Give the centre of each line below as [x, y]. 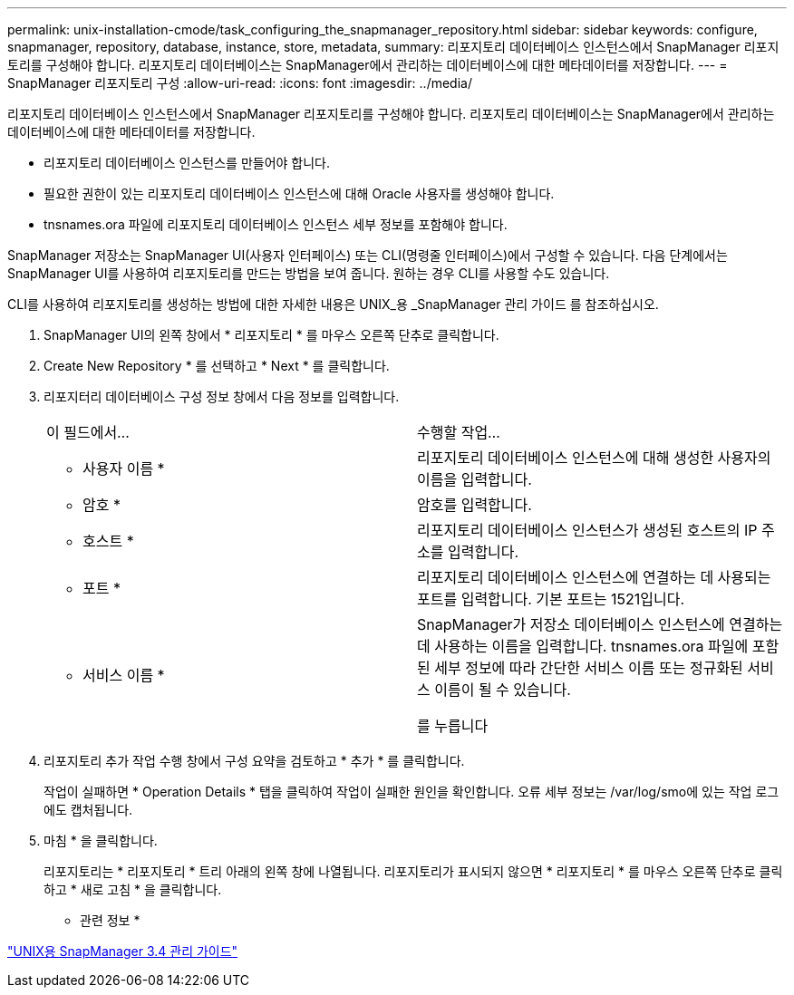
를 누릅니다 [453, 726]
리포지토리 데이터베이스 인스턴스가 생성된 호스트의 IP [587, 530]
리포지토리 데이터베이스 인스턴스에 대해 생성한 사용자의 [594, 458]
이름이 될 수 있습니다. [503, 690]
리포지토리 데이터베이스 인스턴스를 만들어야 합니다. [187, 163]
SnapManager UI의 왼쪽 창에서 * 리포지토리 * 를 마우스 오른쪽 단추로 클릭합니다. [271, 335]
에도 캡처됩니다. [88, 810]
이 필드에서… [88, 432]
